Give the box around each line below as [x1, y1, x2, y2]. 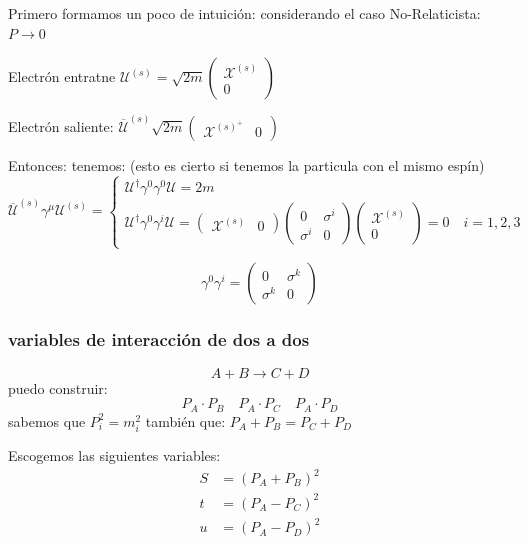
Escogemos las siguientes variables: [8, 444, 221, 465]
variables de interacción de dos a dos [8, 327, 310, 352]
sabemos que [8, 410, 86, 431]
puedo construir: [8, 377, 108, 398]
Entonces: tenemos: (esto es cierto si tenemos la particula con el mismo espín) [8, 154, 485, 175]
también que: [145, 410, 226, 431]
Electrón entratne [8, 66, 116, 87]
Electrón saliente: [8, 115, 114, 136]
